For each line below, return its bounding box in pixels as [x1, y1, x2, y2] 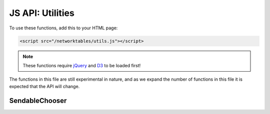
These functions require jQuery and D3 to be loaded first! [22, 62, 141, 68]
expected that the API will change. [9, 83, 80, 89]
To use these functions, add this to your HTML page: [9, 25, 118, 31]
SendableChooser [9, 96, 67, 105]
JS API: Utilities [9, 7, 74, 18]
